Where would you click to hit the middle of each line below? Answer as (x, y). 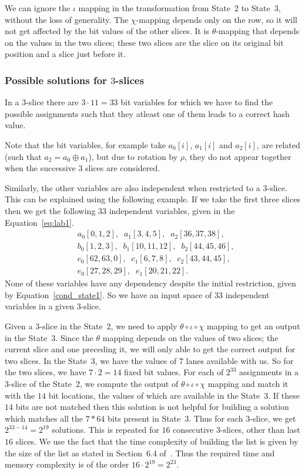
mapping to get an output (253, 326)
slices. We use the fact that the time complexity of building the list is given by (157, 441)
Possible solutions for (56, 80)
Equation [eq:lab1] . (39, 222)
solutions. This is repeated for (105, 430)
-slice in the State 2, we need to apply (108, 326)
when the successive (40, 168)
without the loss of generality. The (67, 19)
